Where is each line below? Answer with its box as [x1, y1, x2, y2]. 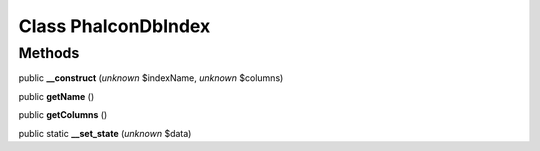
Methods [18, 44, 80, 62]
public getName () [18, 90, 95, 102]
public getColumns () [18, 109, 108, 121]
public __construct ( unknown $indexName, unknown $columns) [18, 72, 284, 84]
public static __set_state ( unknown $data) [18, 127, 192, 139]
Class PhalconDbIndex [18, 15, 211, 37]
